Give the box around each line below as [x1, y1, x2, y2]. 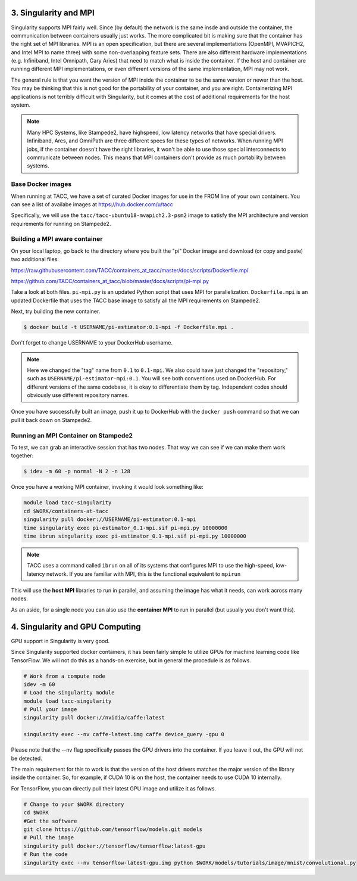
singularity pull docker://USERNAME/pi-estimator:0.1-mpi [23, 516, 196, 523]
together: [11, 452, 34, 459]
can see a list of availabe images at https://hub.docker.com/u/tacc [11, 200, 174, 208]
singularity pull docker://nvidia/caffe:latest [23, 714, 165, 721]
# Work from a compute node [23, 672, 105, 680]
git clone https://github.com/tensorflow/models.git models [23, 826, 203, 833]
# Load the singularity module [23, 689, 115, 696]
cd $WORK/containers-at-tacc [23, 507, 109, 514]
